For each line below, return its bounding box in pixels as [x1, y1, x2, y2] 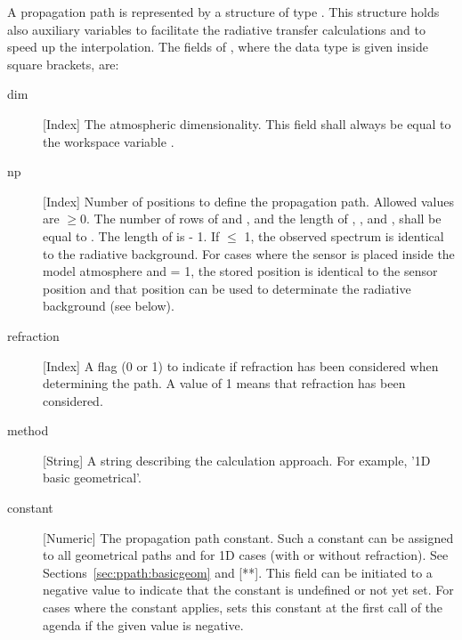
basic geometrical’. [43, 468, 142, 487]
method [7, 421, 49, 440]
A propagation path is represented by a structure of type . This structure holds [7, 3, 440, 20]
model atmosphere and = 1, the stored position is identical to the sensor [43, 262, 438, 280]
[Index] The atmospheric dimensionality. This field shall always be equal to [43, 114, 451, 133]
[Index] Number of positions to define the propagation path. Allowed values [43, 191, 454, 210]
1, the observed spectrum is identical [244, 226, 444, 245]
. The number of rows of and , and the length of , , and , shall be [86, 209, 442, 228]
